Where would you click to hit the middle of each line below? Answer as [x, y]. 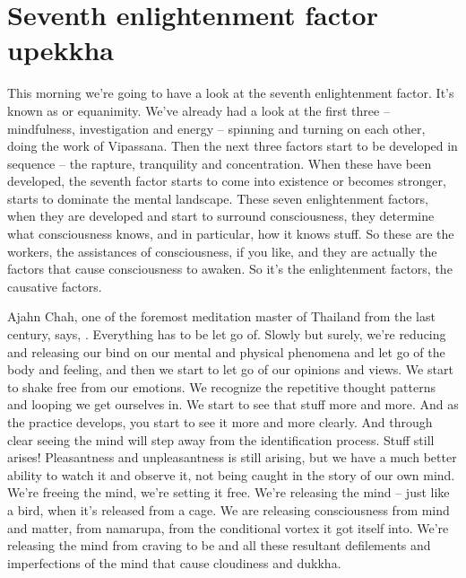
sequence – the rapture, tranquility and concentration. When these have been [220, 163]
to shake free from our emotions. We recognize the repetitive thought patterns [222, 386]
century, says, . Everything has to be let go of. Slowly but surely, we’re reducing [227, 334]
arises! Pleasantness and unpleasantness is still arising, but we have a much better [232, 457]
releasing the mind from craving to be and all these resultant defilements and [219, 545]
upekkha [60, 50]
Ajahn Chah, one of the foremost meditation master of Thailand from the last [221, 316]
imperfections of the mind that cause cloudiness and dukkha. [174, 562]
